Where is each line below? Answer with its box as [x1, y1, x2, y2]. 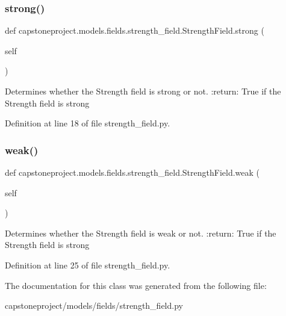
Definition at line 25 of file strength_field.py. [5, 258, 170, 271]
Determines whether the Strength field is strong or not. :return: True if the [5, 85, 281, 97]
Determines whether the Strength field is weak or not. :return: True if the [5, 226, 276, 239]
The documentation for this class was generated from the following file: [5, 279, 267, 291]
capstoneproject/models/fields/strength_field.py [5, 299, 183, 312]
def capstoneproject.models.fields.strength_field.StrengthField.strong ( [5, 24, 264, 37]
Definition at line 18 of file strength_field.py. [5, 117, 170, 129]
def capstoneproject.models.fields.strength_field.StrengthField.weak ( [5, 166, 260, 178]
